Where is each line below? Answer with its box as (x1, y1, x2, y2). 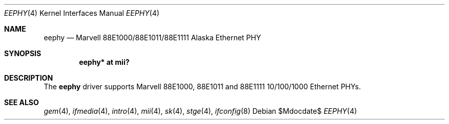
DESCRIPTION (4, 73, 53, 82)
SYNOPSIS (4, 49, 42, 58)
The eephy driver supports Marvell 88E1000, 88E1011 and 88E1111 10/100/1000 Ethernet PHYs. (44, 82, 361, 91)
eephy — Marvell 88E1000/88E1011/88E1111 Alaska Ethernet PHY (44, 33, 261, 42)
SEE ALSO (4, 98, 39, 107)
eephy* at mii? (79, 58, 130, 66)
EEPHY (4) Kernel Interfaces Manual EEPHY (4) (4, 9, 159, 17)
